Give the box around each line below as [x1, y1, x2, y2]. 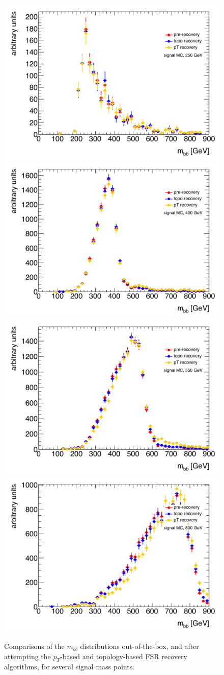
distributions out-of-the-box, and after [80, 641, 199, 652]
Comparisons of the [4, 641, 65, 652]
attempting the [4, 650, 51, 661]
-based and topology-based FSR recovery [60, 650, 187, 661]
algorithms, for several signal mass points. [4, 661, 135, 672]
